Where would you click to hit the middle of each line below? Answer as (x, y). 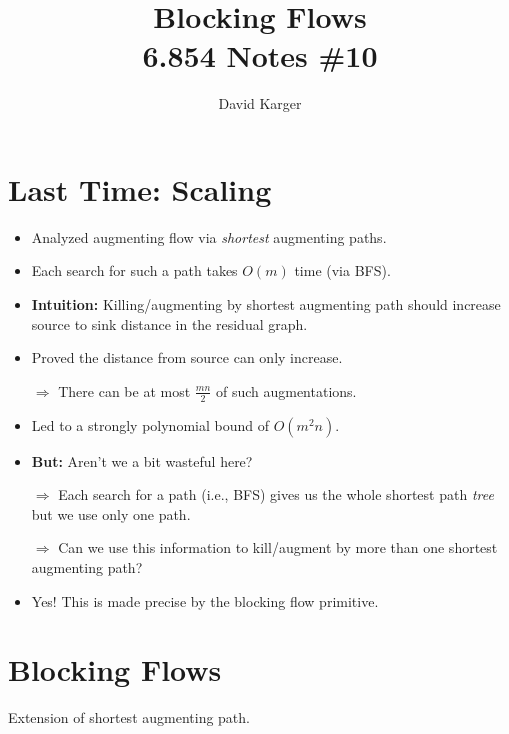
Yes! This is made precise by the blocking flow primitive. (205, 600)
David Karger (260, 103)
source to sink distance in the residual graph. (169, 323)
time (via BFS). (342, 270)
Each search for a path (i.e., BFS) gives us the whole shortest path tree (276, 494)
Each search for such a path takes (134, 270)
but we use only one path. (111, 513)
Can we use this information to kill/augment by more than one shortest (278, 547)
